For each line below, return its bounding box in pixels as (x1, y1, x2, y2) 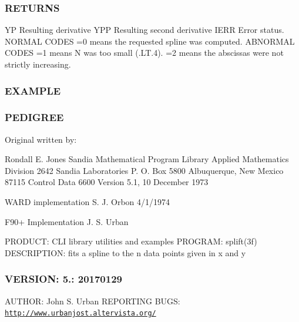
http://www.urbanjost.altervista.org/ (5, 309, 156, 318)
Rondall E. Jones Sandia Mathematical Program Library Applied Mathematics (5, 153, 289, 165)
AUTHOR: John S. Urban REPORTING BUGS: (5, 294, 180, 307)
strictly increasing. (5, 58, 71, 70)
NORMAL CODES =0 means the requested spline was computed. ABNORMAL (5, 35, 295, 47)
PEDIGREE (5, 110, 64, 125)
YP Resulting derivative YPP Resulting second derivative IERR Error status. (5, 24, 284, 36)
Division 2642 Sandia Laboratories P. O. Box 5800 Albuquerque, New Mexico (5, 164, 284, 176)
